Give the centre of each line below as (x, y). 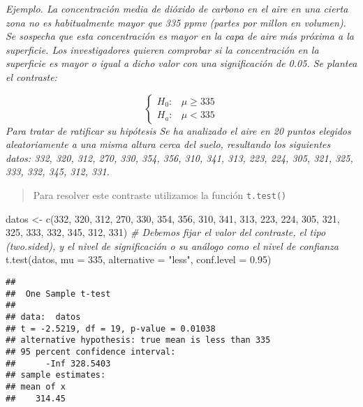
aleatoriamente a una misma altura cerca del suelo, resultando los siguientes (168, 144)
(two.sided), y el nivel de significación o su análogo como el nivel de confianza (172, 245)
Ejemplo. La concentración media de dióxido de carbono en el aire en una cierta (177, 8)
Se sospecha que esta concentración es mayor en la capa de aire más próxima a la (180, 36)
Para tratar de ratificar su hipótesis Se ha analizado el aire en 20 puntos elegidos (178, 130)
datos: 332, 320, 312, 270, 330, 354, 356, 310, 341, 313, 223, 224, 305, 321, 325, (179, 157)
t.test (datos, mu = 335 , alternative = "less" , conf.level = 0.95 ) (139, 259)
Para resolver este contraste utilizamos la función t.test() (160, 194)
